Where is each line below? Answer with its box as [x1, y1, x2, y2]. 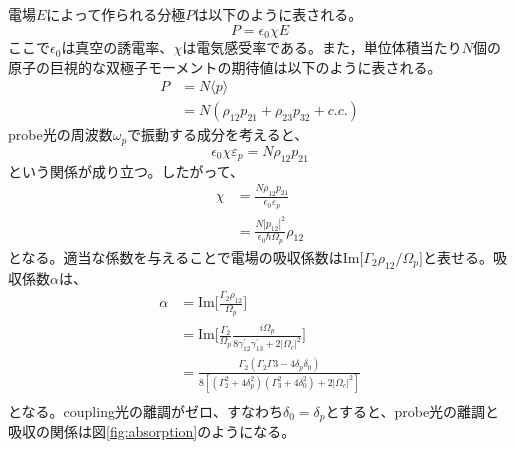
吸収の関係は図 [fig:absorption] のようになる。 [8, 421, 296, 442]
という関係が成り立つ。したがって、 [8, 160, 245, 181]
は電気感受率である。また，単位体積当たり [182, 37, 462, 58]
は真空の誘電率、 [61, 37, 174, 58]
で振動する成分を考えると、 [127, 124, 309, 145]
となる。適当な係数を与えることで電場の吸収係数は [8, 246, 343, 267]
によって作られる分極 [46, 4, 186, 24]
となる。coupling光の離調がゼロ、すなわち [8, 400, 283, 421]
